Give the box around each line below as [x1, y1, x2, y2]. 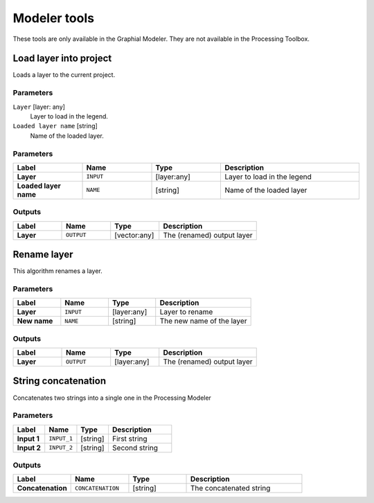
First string [112, 434, 148, 443]
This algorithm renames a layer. [12, 267, 103, 275]
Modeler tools [12, 10, 95, 26]
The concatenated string [190, 484, 271, 493]
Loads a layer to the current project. [12, 71, 116, 79]
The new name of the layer [159, 316, 247, 326]
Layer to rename [159, 307, 213, 317]
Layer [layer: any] [12, 103, 66, 111]
